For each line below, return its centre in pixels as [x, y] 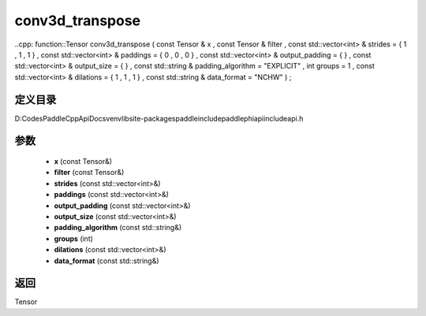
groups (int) [74, 238]
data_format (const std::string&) [106, 261]
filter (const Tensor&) [89, 173]
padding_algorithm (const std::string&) [118, 228]
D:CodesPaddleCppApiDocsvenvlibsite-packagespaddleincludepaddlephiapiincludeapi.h [159, 118]
